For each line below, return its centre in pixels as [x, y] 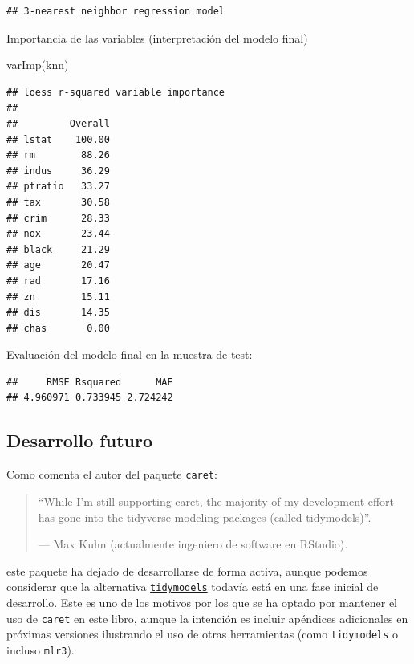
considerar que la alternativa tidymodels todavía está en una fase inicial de [193, 587]
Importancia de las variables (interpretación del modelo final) [157, 37]
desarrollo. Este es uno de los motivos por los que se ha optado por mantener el [202, 602]
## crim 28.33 [58, 218]
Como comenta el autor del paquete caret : [112, 474]
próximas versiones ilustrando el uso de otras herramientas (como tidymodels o [203, 634]
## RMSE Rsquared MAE [90, 382]
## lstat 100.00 [58, 139]
